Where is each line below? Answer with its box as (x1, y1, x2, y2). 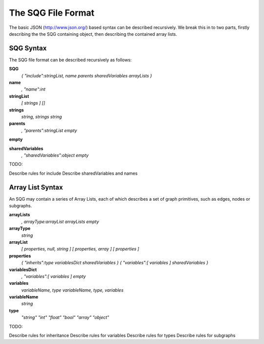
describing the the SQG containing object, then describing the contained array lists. (9, 31, 177, 37)
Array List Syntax (9, 183, 63, 191)
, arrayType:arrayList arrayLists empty (21, 218, 99, 225)
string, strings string (21, 114, 62, 119)
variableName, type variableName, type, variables (21, 287, 124, 293)
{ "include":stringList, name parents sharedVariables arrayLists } (21, 72, 153, 78)
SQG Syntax (9, 44, 47, 52)
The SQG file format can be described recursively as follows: (9, 57, 132, 63)
